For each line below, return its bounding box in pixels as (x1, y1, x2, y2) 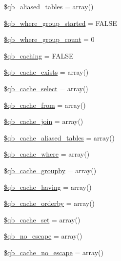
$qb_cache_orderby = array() (4, 198, 95, 208)
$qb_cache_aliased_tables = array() (4, 132, 115, 142)
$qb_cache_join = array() (4, 116, 83, 126)
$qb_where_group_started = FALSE (4, 18, 117, 28)
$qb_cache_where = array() (4, 149, 90, 159)
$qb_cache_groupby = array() (4, 165, 97, 175)
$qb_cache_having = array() (4, 181, 92, 192)
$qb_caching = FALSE (4, 50, 74, 60)
